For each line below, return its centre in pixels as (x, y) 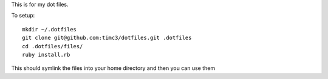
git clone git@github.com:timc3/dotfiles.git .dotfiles (107, 38)
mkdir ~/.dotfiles (50, 29)
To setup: (23, 16)
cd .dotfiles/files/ (53, 46)
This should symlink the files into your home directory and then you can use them (113, 68)
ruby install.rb (46, 55)
